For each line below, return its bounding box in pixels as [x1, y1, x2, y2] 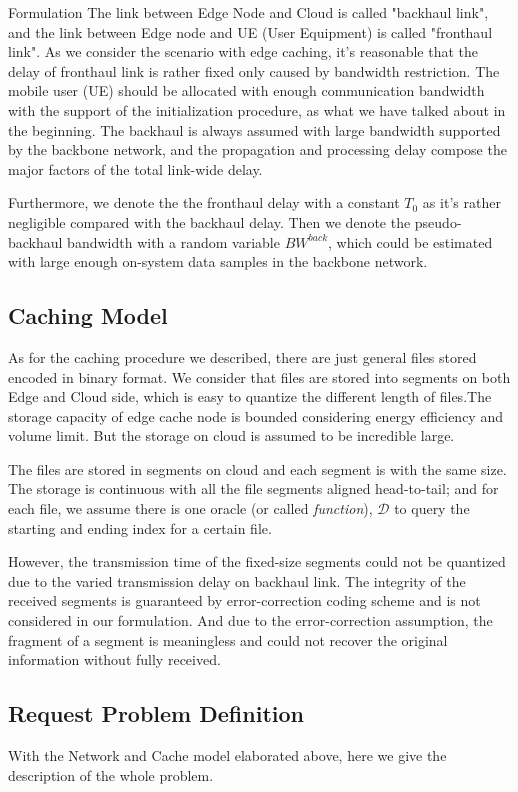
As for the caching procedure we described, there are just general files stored [8, 346, 477, 367]
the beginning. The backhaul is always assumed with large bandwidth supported [8, 119, 501, 140]
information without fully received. [8, 649, 221, 670]
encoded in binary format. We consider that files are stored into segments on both [8, 366, 511, 387]
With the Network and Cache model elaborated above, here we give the [8, 745, 447, 766]
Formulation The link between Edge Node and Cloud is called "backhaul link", [8, 2, 489, 22]
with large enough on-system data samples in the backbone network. [8, 251, 428, 272]
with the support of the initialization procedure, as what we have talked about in [8, 99, 506, 120]
